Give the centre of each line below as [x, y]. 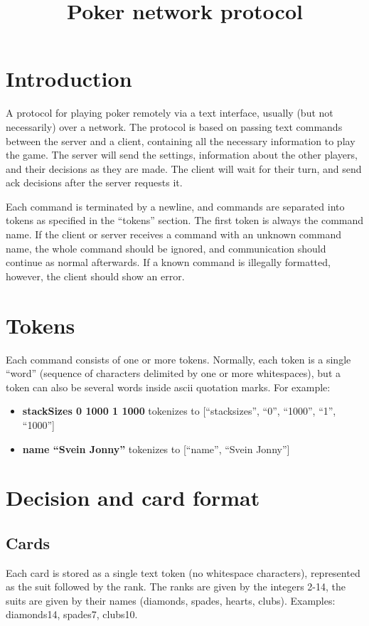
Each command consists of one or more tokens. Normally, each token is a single [178, 359]
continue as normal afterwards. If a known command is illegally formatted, [168, 262]
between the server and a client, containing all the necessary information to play [181, 140]
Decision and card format [133, 498]
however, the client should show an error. [95, 276]
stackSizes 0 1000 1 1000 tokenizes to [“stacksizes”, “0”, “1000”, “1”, [179, 411]
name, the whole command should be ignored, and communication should [166, 248]
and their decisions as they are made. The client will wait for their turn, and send [184, 168]
